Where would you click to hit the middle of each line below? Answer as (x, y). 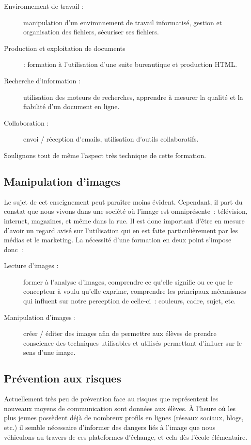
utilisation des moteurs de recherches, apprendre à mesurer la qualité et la (133, 97)
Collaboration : (26, 122)
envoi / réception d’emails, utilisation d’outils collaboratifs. (111, 139)
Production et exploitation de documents (65, 48)
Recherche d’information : (42, 80)
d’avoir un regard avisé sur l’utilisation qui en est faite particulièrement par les (121, 230)
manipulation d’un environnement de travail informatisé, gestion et (123, 22)
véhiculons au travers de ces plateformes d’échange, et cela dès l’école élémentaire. (126, 437)
